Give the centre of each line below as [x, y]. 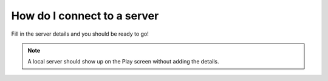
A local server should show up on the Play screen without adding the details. [123, 62]
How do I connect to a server [85, 16]
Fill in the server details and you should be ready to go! [80, 34]
